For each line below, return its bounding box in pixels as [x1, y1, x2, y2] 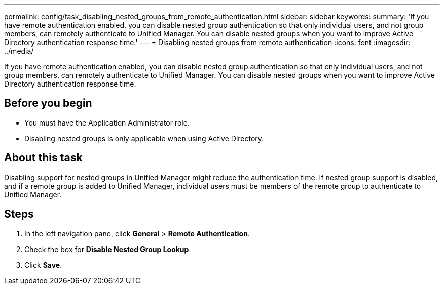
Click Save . [24, 260, 62, 269]
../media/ [4, 47, 34, 55]
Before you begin [4, 97, 92, 110]
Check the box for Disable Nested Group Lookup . [24, 244, 191, 254]
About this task [4, 151, 83, 164]
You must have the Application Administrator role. [24, 118, 190, 127]
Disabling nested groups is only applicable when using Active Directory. [24, 134, 264, 143]
